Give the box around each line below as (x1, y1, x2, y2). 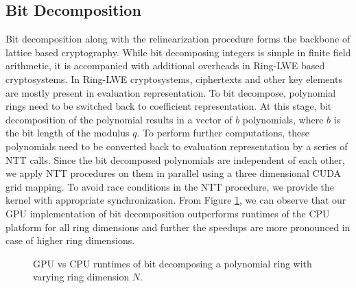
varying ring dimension (33, 269, 130, 284)
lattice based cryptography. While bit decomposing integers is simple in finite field (5, 45, 351, 59)
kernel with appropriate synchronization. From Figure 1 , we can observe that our (5, 193, 346, 207)
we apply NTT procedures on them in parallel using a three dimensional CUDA (5, 166, 342, 180)
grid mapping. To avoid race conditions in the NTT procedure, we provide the (5, 179, 335, 193)
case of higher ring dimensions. (5, 233, 135, 248)
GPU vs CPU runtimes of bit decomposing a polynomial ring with (33, 256, 312, 270)
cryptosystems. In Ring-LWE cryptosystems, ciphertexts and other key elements (5, 71, 342, 86)
